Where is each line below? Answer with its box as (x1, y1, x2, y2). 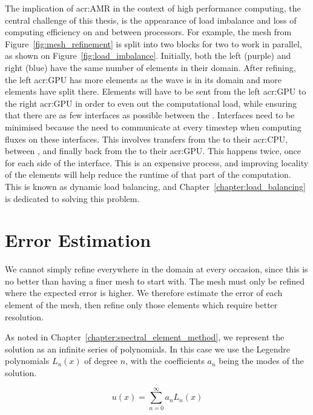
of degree (84, 354, 118, 367)
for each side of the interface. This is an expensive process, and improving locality (5, 156, 309, 169)
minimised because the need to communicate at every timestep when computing (5, 120, 301, 133)
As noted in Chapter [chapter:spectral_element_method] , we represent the (5, 331, 285, 343)
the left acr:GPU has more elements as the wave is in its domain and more (5, 73, 282, 86)
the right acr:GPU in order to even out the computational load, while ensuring (5, 96, 297, 109)
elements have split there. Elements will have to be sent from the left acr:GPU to (5, 85, 306, 98)
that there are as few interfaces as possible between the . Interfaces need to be (5, 109, 295, 121)
